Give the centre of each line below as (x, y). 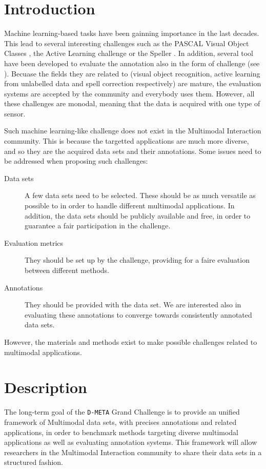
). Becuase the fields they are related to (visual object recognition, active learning (132, 73)
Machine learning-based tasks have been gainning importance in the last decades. (132, 33)
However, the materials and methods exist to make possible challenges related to (131, 341)
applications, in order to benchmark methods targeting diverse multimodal (121, 432)
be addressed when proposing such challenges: (76, 161)
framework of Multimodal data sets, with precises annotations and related (120, 422)
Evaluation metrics (34, 242)
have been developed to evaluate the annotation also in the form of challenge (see (132, 63)
